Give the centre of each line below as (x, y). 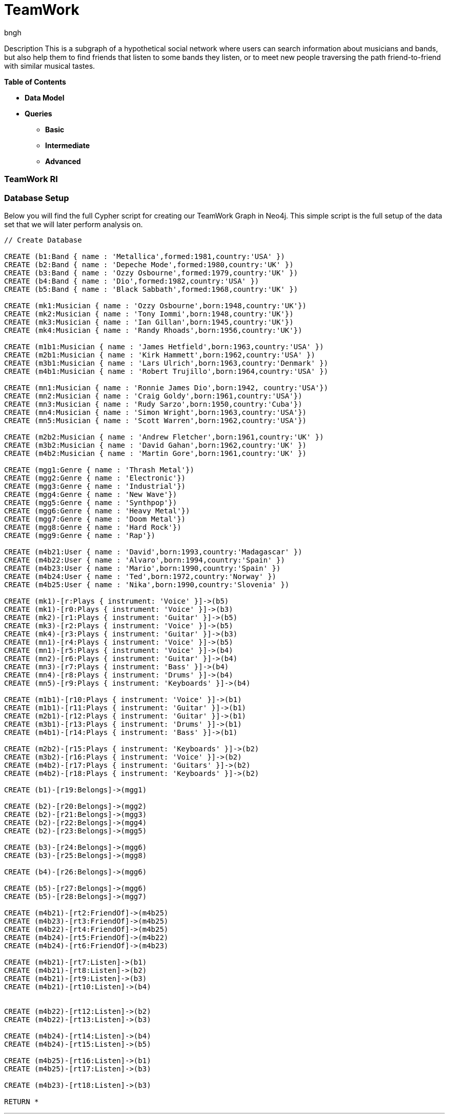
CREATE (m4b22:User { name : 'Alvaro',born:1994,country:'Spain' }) (145, 560)
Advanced (63, 161)
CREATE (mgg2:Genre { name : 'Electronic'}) (95, 478)
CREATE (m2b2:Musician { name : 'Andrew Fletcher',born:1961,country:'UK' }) (164, 437)
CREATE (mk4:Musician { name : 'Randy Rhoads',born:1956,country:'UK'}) (153, 330)
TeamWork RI (31, 179)
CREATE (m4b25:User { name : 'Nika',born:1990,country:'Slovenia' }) (147, 584)
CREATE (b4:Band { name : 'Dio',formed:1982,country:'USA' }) (132, 281)
